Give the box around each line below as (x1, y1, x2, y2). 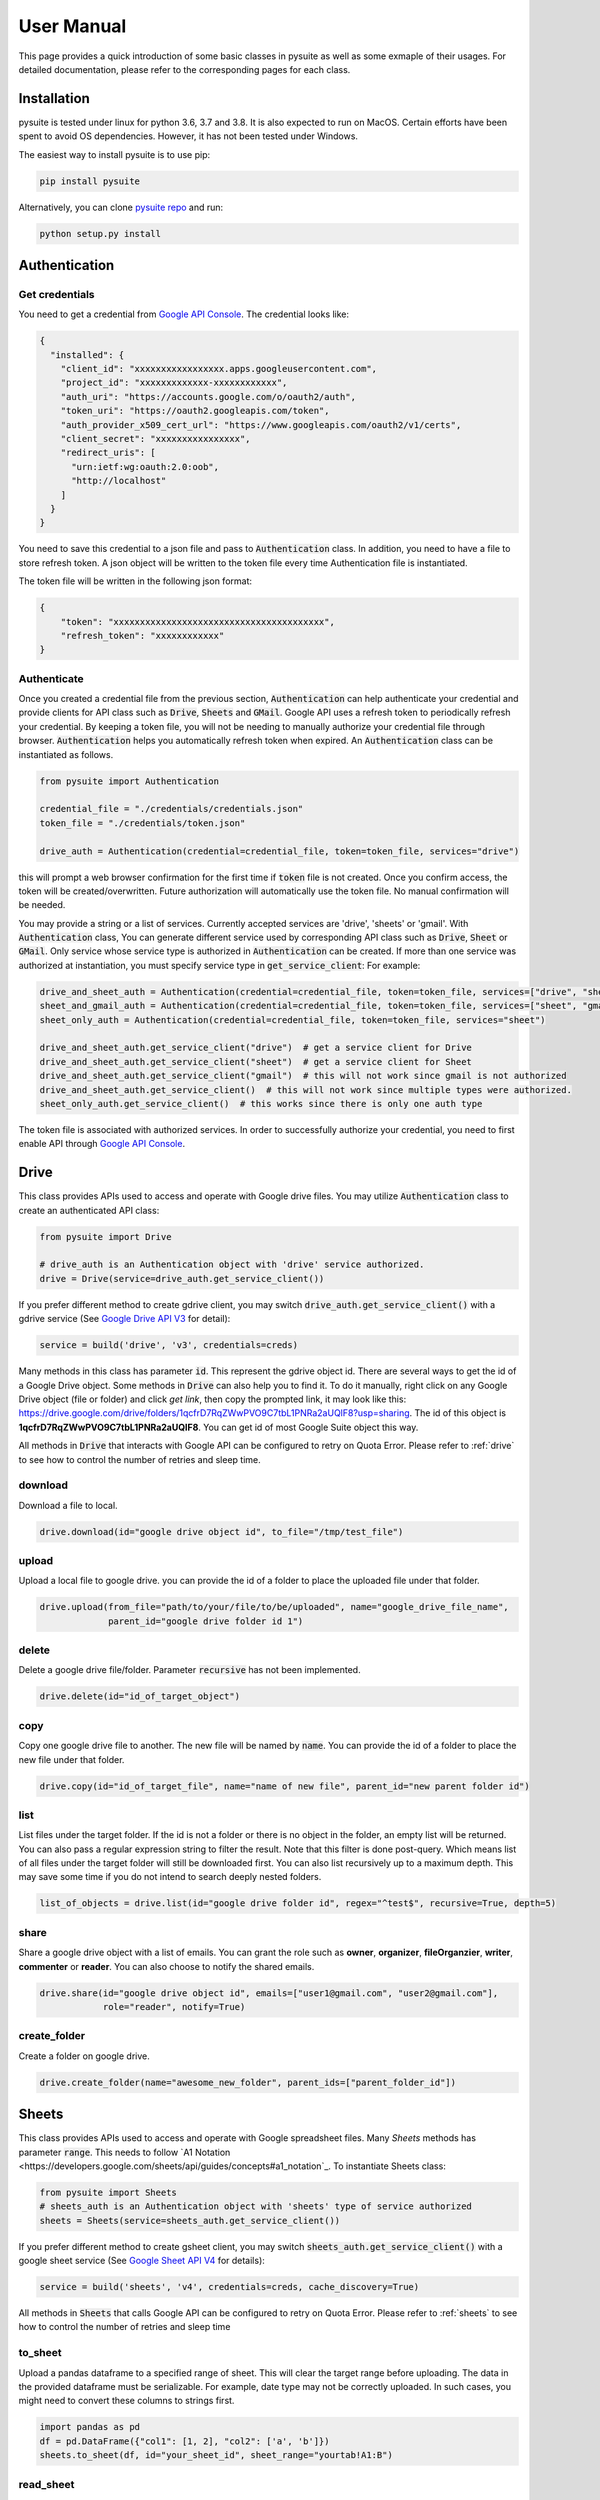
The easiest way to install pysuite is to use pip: (18, 148, 210, 160)
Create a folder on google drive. (18, 2050, 150, 2062)
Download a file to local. (18, 1499, 119, 1511)
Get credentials (18, 287, 95, 301)
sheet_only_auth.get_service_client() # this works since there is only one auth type (39, 1098, 483, 1109)
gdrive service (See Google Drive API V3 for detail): (18, 1313, 231, 1325)
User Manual (18, 15, 127, 37)
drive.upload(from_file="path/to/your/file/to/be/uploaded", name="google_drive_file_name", (39, 1601, 509, 1613)
